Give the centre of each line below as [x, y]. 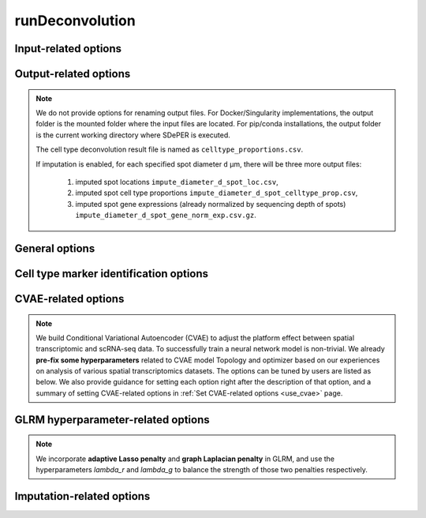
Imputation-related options [82, 496]
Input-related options [68, 49]
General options [55, 248]
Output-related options [73, 74]
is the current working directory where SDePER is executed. [133, 135]
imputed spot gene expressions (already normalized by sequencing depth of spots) [211, 204]
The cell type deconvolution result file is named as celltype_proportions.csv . [170, 149]
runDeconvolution [75, 21]
